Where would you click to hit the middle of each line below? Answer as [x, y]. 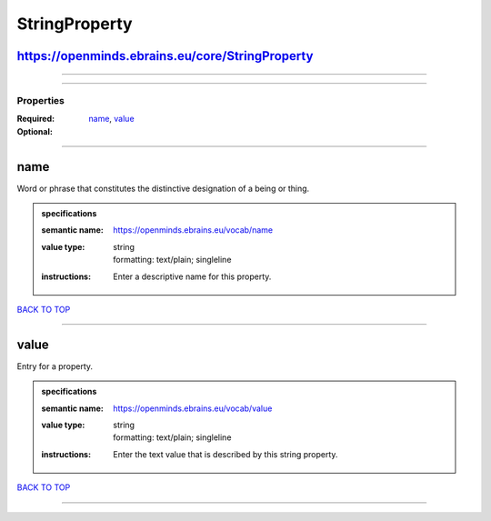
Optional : [35, 131]
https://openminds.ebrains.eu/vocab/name [193, 230]
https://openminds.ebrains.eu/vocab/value [193, 408]
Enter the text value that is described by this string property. [225, 454]
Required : [35, 119]
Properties [41, 100]
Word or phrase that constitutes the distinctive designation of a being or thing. [163, 188]
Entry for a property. [55, 366]
